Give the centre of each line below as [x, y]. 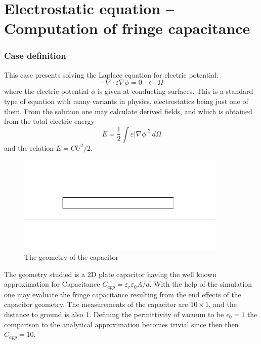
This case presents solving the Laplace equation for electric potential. [111, 74]
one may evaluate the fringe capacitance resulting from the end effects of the [123, 294]
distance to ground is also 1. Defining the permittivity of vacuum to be [114, 314]
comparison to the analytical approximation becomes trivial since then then [121, 324]
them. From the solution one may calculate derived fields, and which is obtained [128, 111]
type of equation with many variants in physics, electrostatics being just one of [126, 101]
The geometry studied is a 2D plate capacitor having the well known [111, 274]
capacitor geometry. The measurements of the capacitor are [96, 304]
